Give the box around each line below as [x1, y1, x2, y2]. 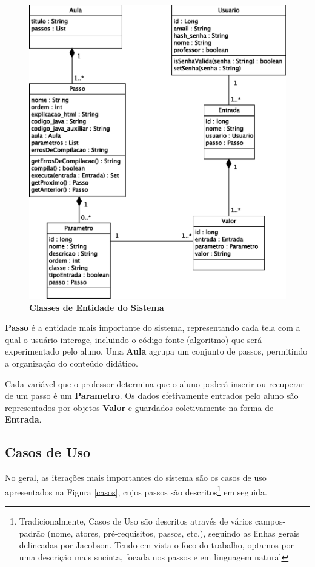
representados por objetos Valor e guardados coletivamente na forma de [5, 401, 274, 413]
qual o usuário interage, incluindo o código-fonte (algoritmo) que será [5, 333, 262, 345]
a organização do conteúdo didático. [5, 356, 138, 369]
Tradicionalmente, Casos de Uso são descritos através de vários [19, 515, 253, 527]
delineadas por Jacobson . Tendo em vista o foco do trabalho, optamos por [19, 538, 294, 551]
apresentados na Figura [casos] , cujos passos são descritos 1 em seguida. [5, 483, 267, 498]
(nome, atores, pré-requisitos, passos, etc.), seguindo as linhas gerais [47, 526, 300, 539]
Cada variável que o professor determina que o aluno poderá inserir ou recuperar [5, 377, 304, 390]
